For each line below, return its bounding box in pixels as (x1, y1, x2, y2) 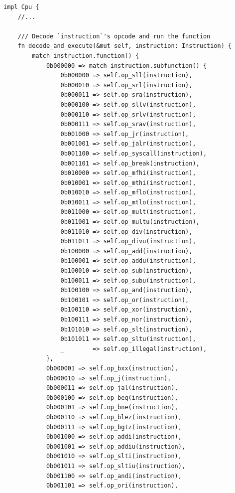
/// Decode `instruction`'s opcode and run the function (17, 32, 211, 40)
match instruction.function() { (32, 52, 139, 59)
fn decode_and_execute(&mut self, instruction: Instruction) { (17, 42, 232, 50)
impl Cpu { (3, 3, 39, 10)
